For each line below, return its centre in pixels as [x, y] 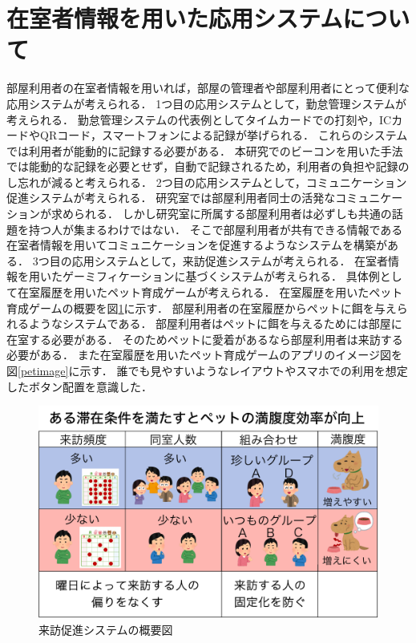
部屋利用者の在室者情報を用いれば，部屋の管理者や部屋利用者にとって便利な [208, 88]
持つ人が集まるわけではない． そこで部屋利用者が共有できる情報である [216, 229]
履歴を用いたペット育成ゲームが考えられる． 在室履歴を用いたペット [221, 292]
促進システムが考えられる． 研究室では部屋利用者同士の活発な [171, 198]
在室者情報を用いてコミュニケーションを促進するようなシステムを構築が [197, 245]
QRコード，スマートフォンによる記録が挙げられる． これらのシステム [224, 135]
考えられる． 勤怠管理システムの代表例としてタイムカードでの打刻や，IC [199, 119]
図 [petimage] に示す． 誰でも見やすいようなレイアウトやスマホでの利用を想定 [207, 370]
